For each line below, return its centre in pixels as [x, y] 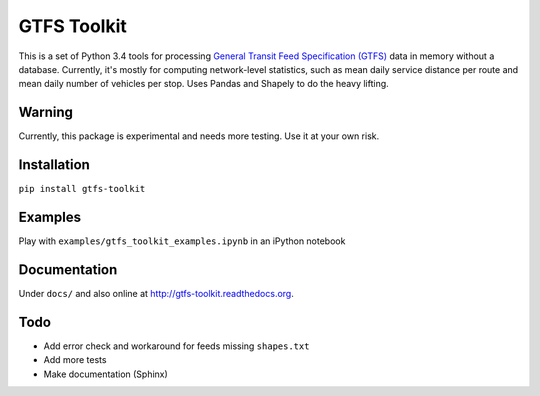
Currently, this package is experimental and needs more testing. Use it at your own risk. [199, 136]
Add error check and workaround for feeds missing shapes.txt [176, 346]
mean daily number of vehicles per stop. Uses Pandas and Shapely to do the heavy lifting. [203, 84]
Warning [46, 112]
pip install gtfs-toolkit [82, 189]
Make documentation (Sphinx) [106, 374]
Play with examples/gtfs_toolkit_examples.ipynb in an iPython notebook [182, 241]
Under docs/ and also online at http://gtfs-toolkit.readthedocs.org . [156, 293]
